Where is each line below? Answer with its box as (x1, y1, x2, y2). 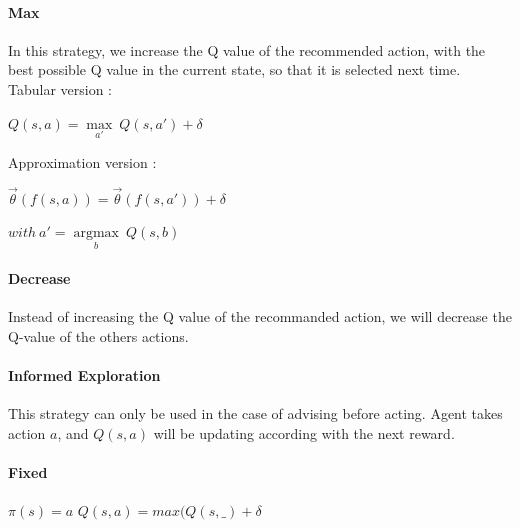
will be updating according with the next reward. (153, 422, 455, 443)
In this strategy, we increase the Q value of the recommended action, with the (8, 39, 486, 60)
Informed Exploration (8, 365, 161, 385)
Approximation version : (8, 151, 157, 172)
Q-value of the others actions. (8, 325, 189, 346)
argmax (73, 226, 119, 241)
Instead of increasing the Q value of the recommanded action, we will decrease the (8, 306, 512, 327)
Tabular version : (8, 78, 113, 99)
